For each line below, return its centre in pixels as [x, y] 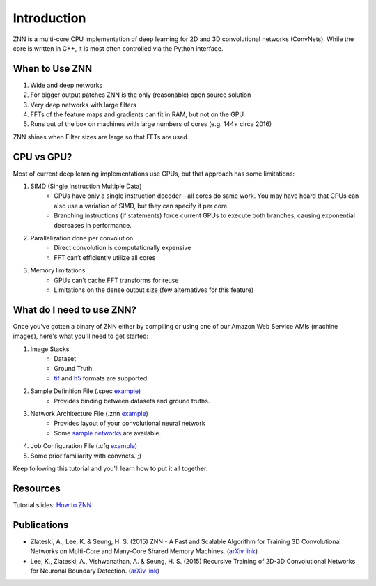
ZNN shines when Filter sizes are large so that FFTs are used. [101, 137]
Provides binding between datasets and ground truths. [132, 401]
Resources [37, 488]
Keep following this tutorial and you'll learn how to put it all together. [110, 468]
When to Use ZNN [53, 69]
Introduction [49, 18]
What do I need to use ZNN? [75, 310]
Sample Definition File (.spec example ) [86, 391]
